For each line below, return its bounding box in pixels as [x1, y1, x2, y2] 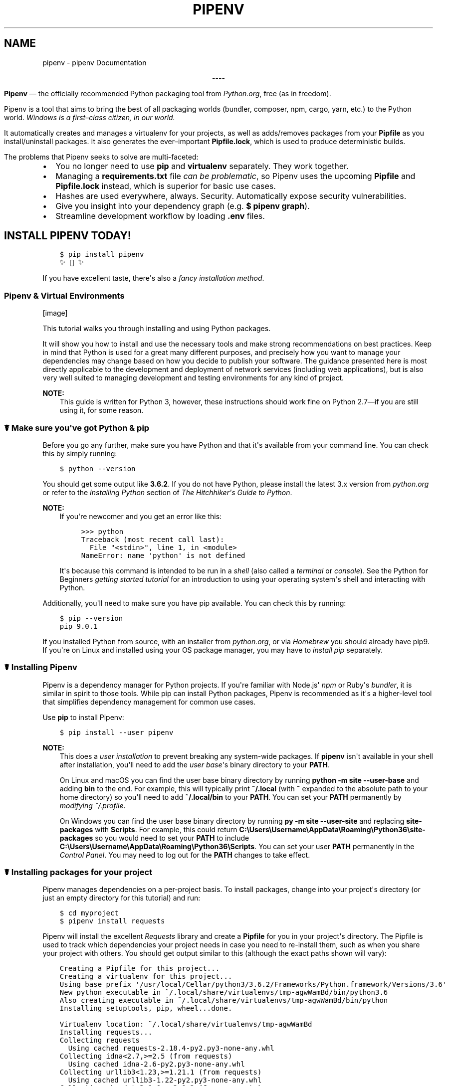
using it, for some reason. [59, 406, 144, 415]
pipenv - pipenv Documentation [42, 58, 147, 67]
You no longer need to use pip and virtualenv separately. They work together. [55, 161, 349, 171]
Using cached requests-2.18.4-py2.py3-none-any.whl [68, 1044, 274, 1053]
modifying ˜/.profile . [59, 801, 126, 810]
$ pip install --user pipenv [59, 728, 174, 736]
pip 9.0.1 [59, 622, 98, 630]
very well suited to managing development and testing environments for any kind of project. [42, 373, 344, 382]
